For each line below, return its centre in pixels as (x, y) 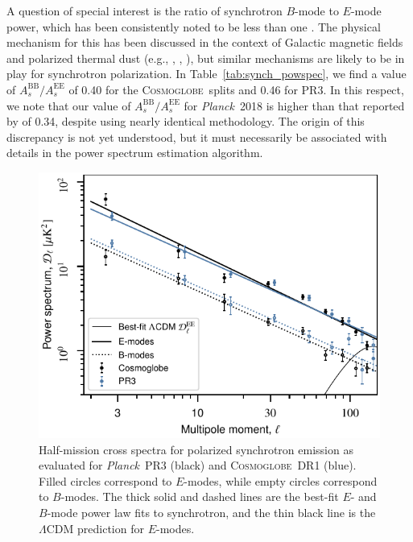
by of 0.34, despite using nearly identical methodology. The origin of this (186, 121)
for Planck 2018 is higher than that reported (294, 105)
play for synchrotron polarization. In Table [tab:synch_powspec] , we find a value (206, 74)
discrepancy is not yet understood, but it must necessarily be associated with (197, 137)
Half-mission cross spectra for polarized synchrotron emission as (196, 449)
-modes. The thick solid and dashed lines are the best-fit (200, 496)
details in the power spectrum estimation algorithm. (135, 153)
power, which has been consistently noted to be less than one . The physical (194, 26)
